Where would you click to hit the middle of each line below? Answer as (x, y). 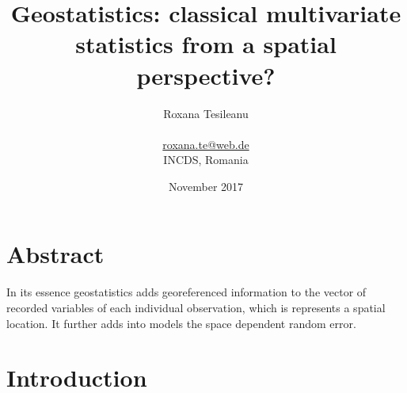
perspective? (206, 75)
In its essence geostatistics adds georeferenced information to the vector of (186, 292)
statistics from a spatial (206, 44)
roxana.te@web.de (206, 144)
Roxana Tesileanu (206, 113)
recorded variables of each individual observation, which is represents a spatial (196, 307)
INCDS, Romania (206, 160)
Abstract (55, 254)
